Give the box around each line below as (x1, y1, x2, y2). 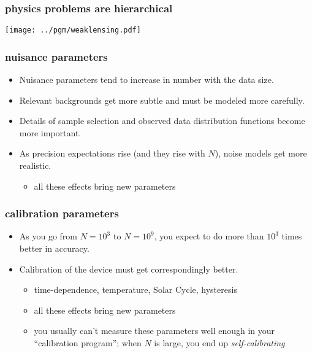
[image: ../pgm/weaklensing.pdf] (5, 26, 141, 35)
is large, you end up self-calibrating (154, 336, 285, 349)
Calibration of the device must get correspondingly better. (19, 262, 238, 275)
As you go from (19, 230, 78, 242)
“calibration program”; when (34, 336, 142, 349)
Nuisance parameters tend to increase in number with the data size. (19, 73, 274, 86)
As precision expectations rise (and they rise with (19, 147, 205, 160)
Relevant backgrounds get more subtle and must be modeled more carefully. (19, 93, 305, 106)
